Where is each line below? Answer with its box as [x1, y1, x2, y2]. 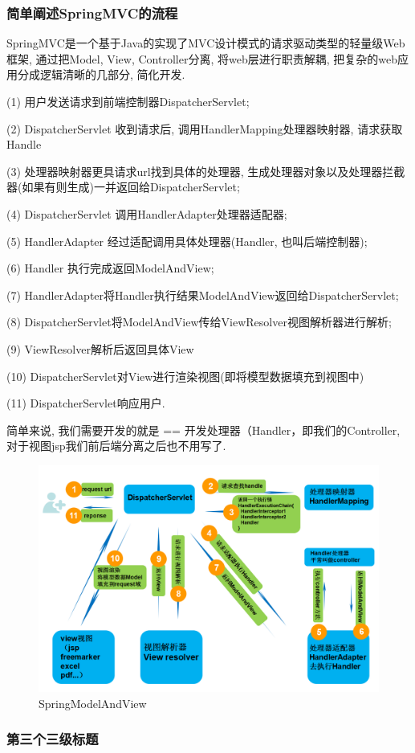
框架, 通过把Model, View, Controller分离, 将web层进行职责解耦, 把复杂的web [6, 50, 397, 67]
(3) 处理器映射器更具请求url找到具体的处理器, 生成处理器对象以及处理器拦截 [6, 162, 405, 179]
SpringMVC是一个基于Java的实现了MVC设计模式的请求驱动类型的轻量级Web [6, 35, 405, 51]
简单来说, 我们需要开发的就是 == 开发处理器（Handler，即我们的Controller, [6, 421, 401, 438]
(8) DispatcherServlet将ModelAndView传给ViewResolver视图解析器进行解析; [6, 313, 392, 330]
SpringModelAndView [39, 694, 147, 711]
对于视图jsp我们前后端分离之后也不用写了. [6, 437, 226, 454]
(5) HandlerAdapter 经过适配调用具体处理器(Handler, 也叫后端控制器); [6, 232, 368, 249]
